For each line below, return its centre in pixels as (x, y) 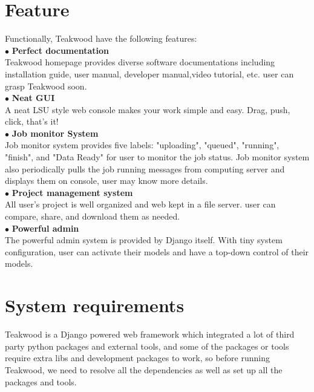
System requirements (95, 305)
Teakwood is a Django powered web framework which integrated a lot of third (150, 334)
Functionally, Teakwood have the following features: (101, 38)
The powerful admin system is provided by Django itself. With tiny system (144, 240)
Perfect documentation (60, 50)
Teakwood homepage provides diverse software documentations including (140, 62)
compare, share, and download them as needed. (93, 216)
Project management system (72, 192)
